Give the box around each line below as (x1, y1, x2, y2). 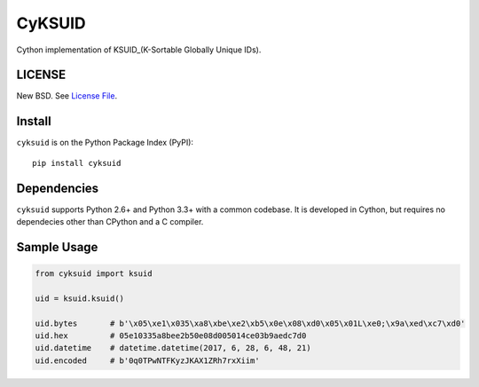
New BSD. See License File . (16, 91, 118, 101)
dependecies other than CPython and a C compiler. (16, 217, 204, 227)
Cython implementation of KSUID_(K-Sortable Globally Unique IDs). (16, 44, 262, 55)
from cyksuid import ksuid (35, 269, 153, 279)
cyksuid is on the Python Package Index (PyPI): (16, 138, 194, 148)
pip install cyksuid (32, 158, 122, 168)
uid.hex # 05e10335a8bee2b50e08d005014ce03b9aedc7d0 (35, 331, 307, 341)
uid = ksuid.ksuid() (35, 293, 124, 304)
